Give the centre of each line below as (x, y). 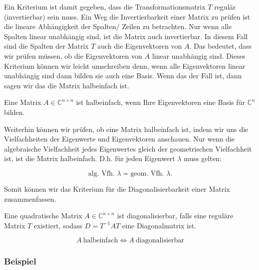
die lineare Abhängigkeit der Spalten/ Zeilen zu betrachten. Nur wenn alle (118, 26)
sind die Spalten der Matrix (46, 46)
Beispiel (20, 261)
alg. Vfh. (101, 173)
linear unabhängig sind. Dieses (199, 55)
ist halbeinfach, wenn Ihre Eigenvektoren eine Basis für (161, 102)
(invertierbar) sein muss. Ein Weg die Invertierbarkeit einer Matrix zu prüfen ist (127, 16)
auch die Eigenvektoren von (140, 46)
